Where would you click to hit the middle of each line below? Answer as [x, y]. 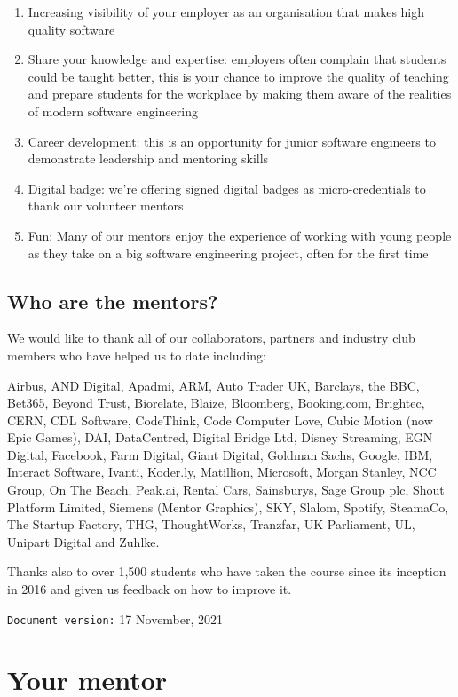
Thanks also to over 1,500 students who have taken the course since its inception [227, 571]
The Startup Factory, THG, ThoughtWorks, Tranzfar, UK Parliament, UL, [211, 524]
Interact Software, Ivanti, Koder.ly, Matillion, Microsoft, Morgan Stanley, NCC [222, 472]
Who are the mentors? [113, 301]
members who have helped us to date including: [137, 355]
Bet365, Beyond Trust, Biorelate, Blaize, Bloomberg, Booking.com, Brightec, [216, 403]
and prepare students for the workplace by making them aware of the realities [240, 94]
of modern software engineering [113, 111]
